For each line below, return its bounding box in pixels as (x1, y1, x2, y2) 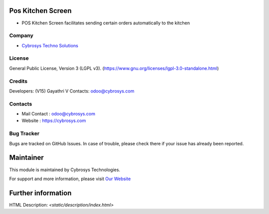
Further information (9, 189, 72, 197)
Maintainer (9, 153, 44, 162)
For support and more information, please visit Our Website (9, 176, 131, 182)
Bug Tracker (9, 130, 40, 137)
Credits (9, 78, 27, 85)
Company (9, 32, 33, 39)
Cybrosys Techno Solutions (21, 42, 78, 48)
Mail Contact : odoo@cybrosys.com (21, 111, 96, 117)
